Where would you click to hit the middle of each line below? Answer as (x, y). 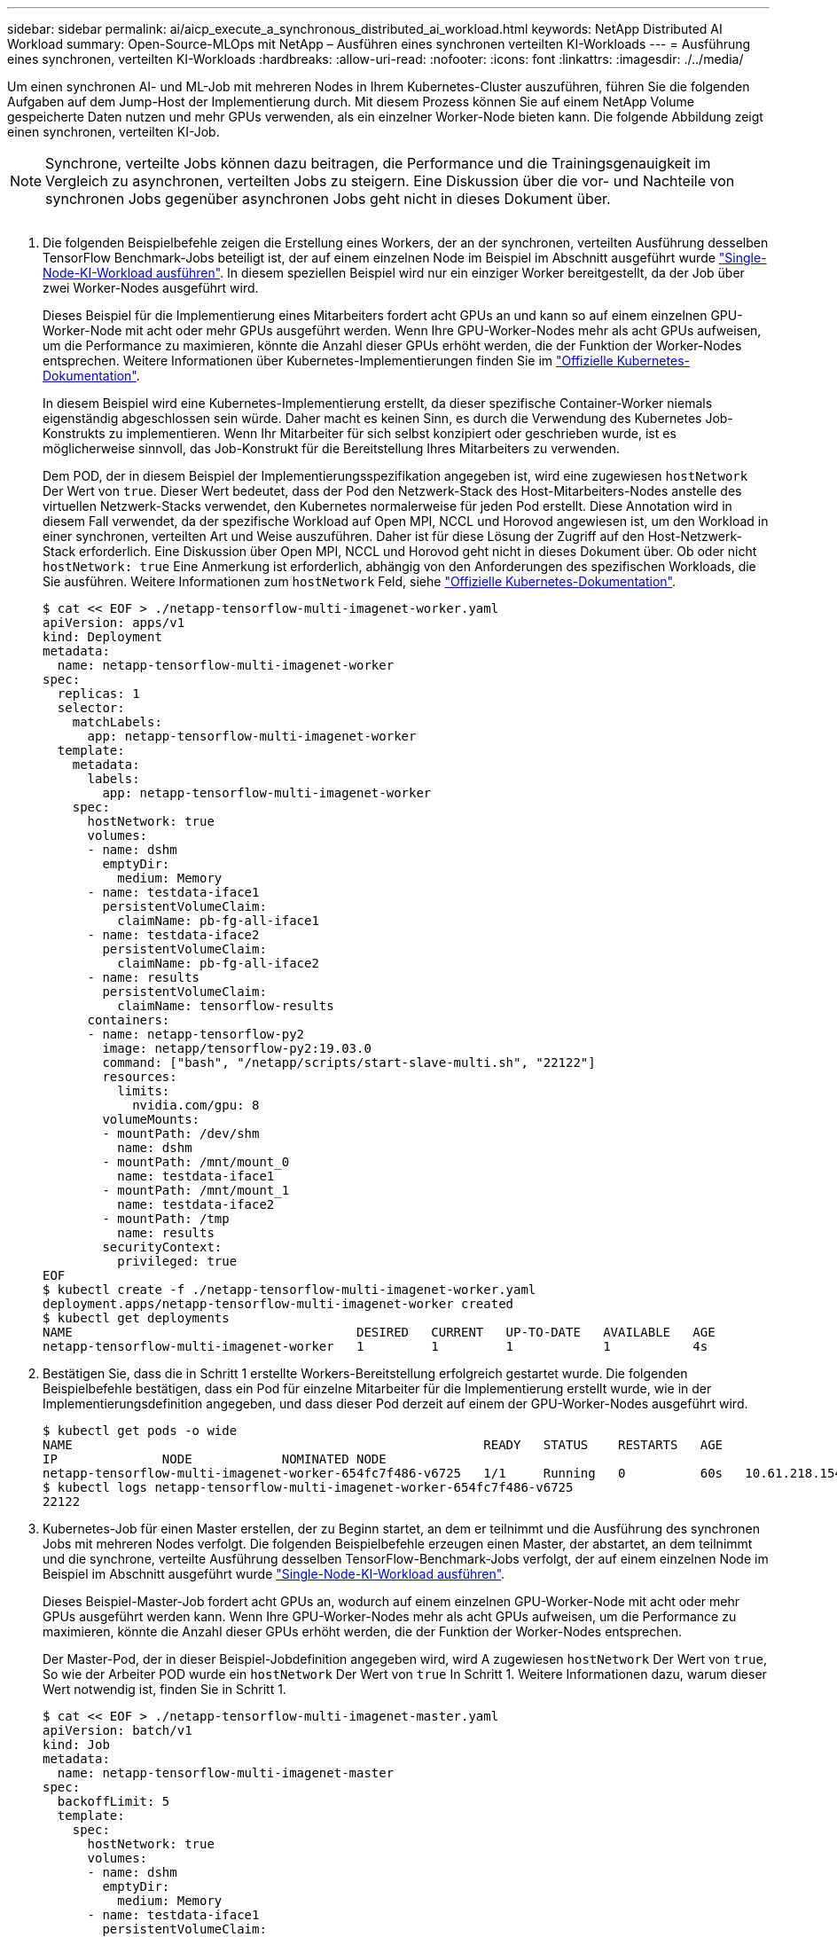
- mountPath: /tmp (166, 1219)
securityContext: (162, 1247)
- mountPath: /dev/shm (181, 1133)
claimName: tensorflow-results (226, 1006)
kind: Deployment (102, 637)
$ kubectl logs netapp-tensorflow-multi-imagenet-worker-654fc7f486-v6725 (308, 1487)
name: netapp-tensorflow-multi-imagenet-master (226, 1773)
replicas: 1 (98, 694)
